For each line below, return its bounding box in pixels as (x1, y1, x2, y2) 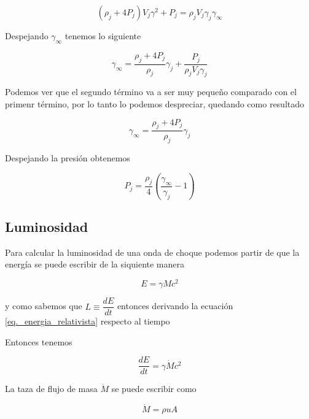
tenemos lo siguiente (65, 29, 141, 42)
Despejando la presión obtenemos (5, 152, 130, 164)
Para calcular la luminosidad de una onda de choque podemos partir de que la (5, 245, 300, 258)
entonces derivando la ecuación (117, 299, 233, 312)
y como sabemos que (5, 299, 82, 312)
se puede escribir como (111, 382, 197, 395)
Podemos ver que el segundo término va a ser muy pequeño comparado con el (5, 85, 297, 98)
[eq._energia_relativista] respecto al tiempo (5, 315, 170, 328)
